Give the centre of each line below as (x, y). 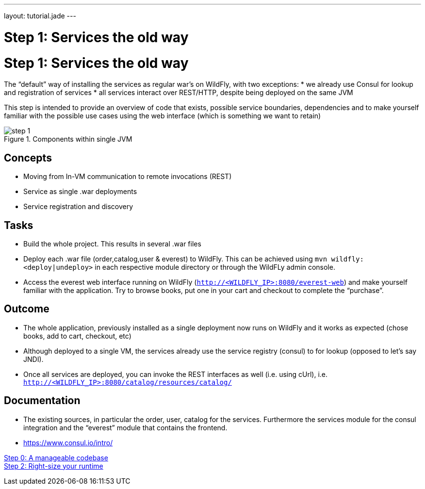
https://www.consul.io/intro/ (68, 442)
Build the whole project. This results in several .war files (112, 244)
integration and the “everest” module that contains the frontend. (125, 427)
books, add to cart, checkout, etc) (77, 336)
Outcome (27, 309)
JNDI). (33, 359)
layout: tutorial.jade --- (40, 16)
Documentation (42, 401)
